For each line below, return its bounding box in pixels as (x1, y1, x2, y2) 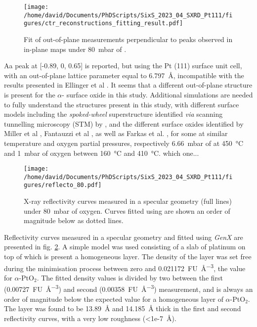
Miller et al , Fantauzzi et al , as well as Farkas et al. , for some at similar (4, 128, 228, 139)
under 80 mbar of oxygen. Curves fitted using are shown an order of (24, 205, 230, 216)
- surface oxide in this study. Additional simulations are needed (62, 89, 253, 99)
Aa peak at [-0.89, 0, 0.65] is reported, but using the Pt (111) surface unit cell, (4, 60, 242, 71)
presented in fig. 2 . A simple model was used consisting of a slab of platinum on (4, 241, 246, 252)
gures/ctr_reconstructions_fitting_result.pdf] (24, 20, 183, 27)
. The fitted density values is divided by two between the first (37, 272, 223, 282)
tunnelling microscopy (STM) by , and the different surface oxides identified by (4, 118, 244, 129)
